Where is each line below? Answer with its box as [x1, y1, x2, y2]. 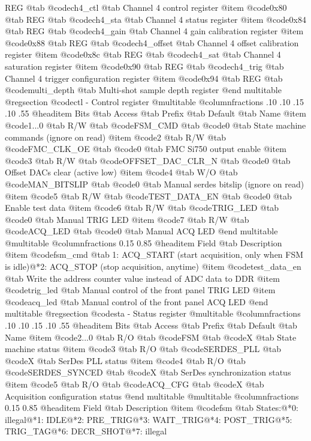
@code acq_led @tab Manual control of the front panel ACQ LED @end [5, 295, 268, 308]
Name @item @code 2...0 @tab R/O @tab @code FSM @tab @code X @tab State [5, 330, 297, 343]
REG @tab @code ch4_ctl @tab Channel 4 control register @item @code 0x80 [5, 1, 287, 13]
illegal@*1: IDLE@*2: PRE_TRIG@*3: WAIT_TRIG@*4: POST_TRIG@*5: [5, 413, 292, 425]
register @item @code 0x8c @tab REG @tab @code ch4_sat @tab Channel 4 [5, 48, 281, 61]
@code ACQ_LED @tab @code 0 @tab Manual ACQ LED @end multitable [5, 225, 278, 237]
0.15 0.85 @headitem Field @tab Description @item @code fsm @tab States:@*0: [5, 401, 298, 414]
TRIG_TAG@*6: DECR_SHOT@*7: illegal [5, 425, 167, 437]
